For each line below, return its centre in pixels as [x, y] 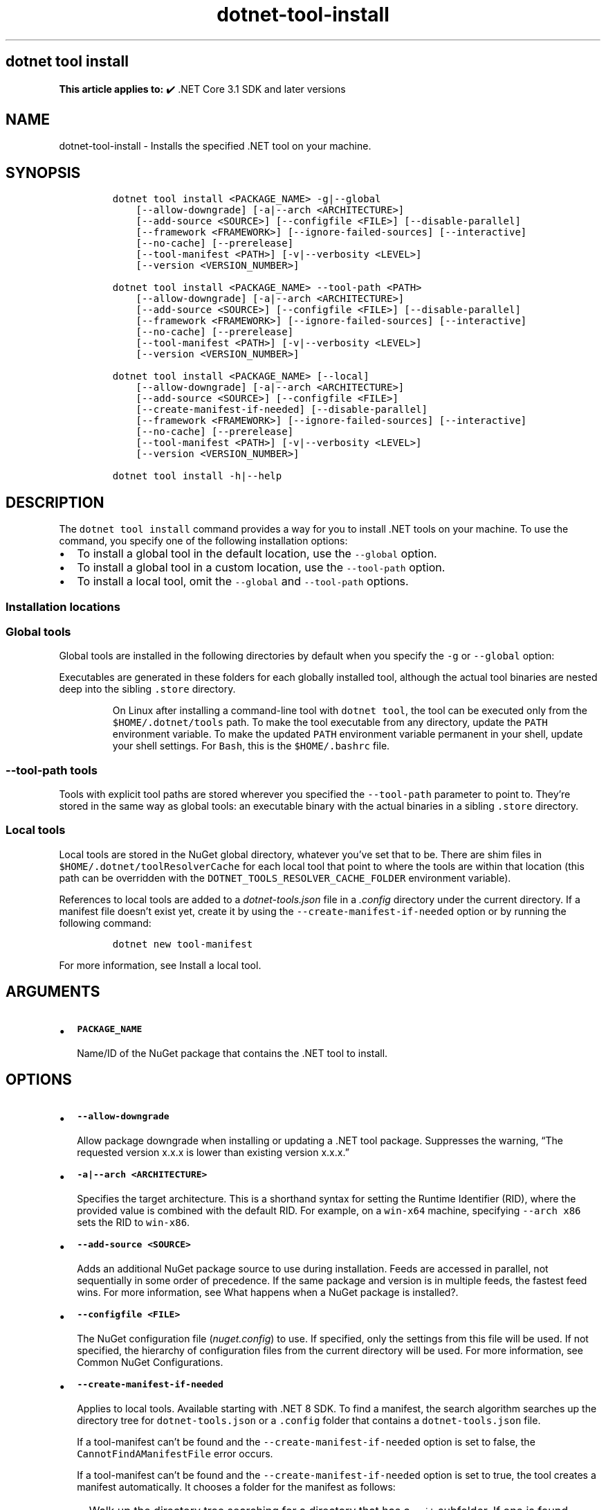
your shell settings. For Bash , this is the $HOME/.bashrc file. [251, 746]
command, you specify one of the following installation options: [203, 541]
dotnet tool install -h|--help [197, 476]
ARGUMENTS [53, 992]
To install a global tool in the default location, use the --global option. [257, 554]
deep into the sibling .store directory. [147, 689]
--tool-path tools [52, 770]
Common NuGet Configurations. [150, 1362]
